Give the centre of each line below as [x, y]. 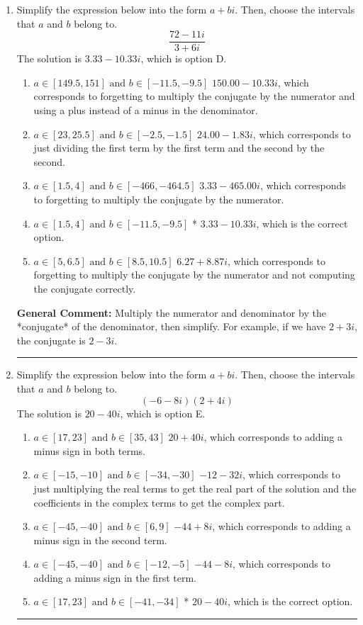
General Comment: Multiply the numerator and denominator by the [171, 312]
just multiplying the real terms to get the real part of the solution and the [195, 488]
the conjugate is [51, 340]
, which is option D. [184, 58]
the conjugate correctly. [85, 288]
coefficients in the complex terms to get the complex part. [159, 502]
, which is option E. [163, 413]
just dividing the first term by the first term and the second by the [179, 148]
